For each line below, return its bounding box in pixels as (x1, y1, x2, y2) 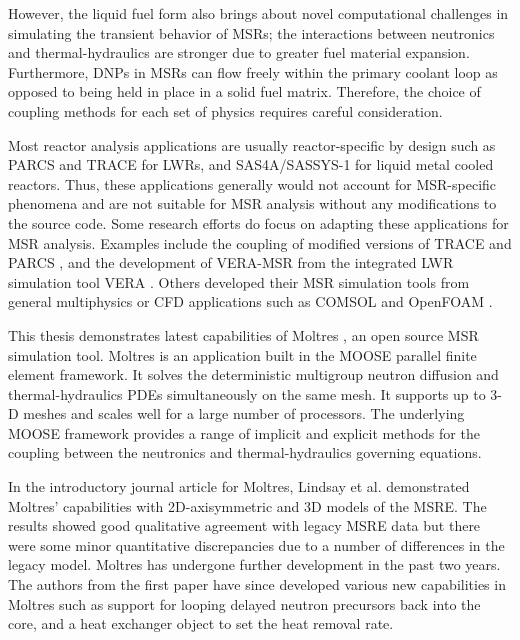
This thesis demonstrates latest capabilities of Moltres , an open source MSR (8, 324, 479, 345)
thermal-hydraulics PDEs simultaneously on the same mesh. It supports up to (8, 383, 486, 404)
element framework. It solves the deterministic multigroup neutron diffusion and (8, 364, 499, 385)
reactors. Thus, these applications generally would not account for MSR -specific (8, 173, 497, 194)
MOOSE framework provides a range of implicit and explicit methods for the (8, 422, 480, 443)
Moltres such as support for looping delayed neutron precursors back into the (8, 593, 481, 614)
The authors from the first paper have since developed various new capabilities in (8, 574, 506, 595)
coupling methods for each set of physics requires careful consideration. (8, 100, 443, 121)
